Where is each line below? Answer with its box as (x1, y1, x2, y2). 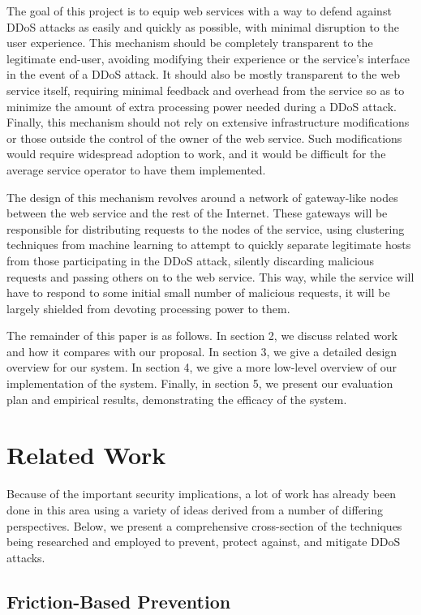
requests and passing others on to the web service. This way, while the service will (6, 268, 415, 285)
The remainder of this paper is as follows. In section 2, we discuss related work (6, 327, 398, 344)
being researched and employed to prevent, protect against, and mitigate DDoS (6, 533, 401, 550)
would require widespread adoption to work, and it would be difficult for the (6, 145, 386, 162)
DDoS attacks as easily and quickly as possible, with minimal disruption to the (6, 18, 399, 35)
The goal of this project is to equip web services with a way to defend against (6, 2, 392, 19)
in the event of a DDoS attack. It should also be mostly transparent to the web (6, 66, 400, 83)
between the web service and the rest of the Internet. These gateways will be (6, 204, 388, 221)
